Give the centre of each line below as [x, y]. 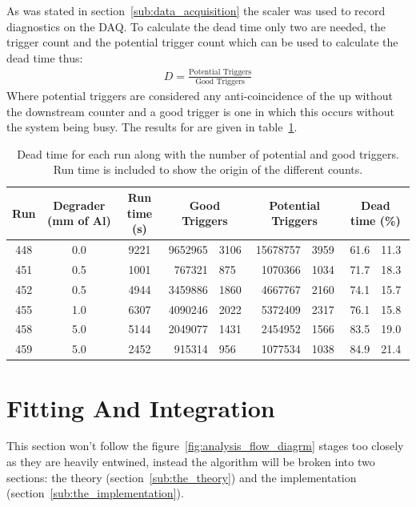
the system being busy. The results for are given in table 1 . [152, 127]
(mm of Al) [79, 221]
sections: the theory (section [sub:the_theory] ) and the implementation [182, 477]
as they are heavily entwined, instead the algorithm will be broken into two [191, 462]
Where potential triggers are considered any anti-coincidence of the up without [200, 96]
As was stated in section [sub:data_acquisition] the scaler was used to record [196, 10]
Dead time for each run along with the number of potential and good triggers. [208, 153]
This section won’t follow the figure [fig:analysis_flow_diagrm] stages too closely [205, 446]
